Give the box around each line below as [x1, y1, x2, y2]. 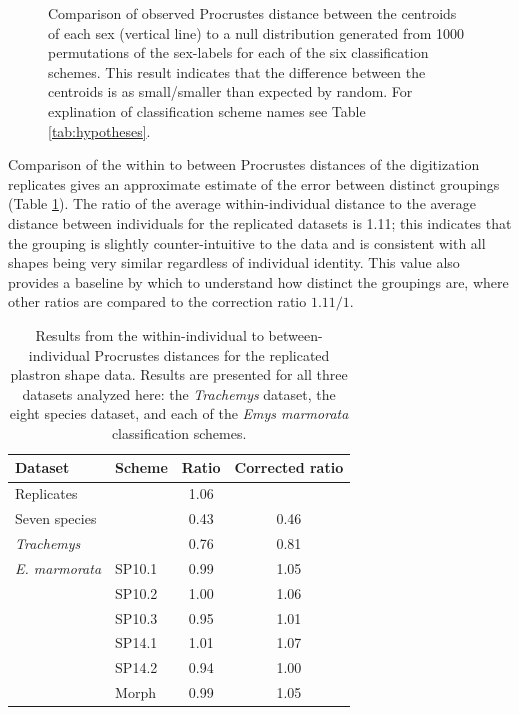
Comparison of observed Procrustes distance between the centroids [48, 3, 457, 23]
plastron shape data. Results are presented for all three [10, 364, 348, 385]
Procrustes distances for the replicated [94, 344, 330, 365]
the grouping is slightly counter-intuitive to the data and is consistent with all [8, 232, 486, 253]
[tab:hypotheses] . [48, 120, 151, 141]
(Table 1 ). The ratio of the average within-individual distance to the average [8, 193, 477, 214]
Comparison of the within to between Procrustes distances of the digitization [8, 154, 480, 175]
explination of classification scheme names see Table [48, 100, 366, 121]
